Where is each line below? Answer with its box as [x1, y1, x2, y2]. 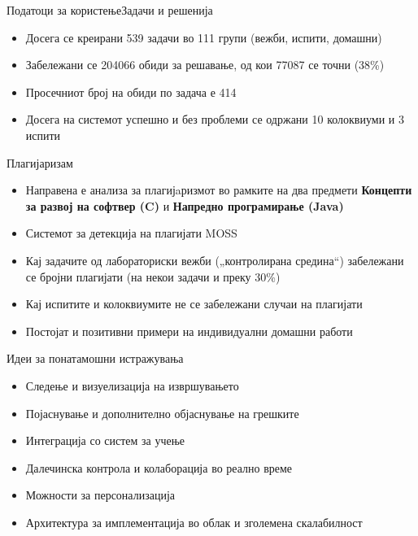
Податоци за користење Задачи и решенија [7, 2, 213, 18]
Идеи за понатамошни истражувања [7, 350, 184, 367]
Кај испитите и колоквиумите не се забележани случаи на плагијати [25, 295, 363, 312]
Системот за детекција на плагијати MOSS [25, 224, 237, 242]
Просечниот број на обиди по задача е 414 [25, 83, 237, 100]
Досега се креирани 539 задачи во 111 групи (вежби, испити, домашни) [25, 28, 382, 46]
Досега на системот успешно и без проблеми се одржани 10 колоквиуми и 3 [25, 111, 404, 128]
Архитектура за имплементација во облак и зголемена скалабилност [25, 513, 363, 530]
